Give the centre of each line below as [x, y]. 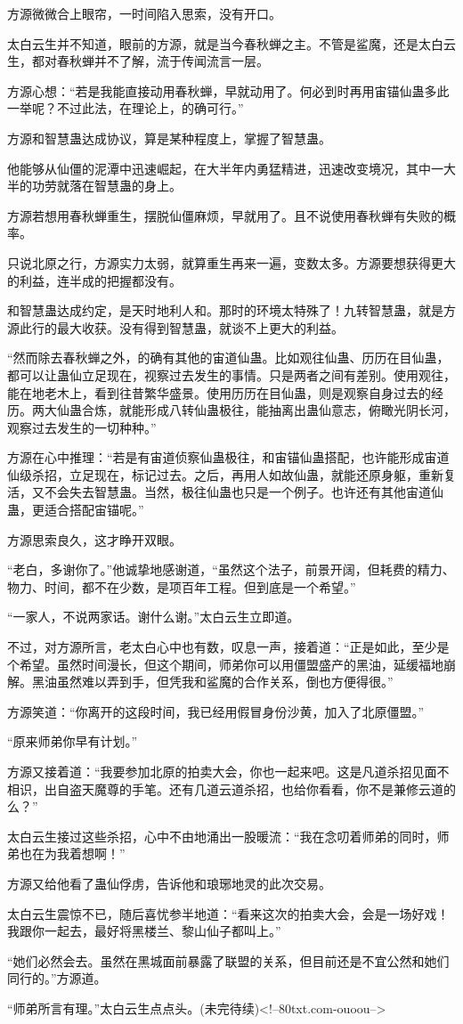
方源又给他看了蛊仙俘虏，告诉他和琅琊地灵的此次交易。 [169, 883]
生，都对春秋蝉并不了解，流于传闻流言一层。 [138, 61]
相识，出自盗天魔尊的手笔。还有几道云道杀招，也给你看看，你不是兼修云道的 [231, 788]
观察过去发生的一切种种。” [82, 427]
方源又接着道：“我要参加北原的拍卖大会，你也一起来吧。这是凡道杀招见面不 [228, 771]
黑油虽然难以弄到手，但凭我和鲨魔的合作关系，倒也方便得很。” [212, 682]
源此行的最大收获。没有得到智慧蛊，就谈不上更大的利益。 [175, 327]
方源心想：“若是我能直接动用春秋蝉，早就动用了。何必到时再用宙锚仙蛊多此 [228, 90]
